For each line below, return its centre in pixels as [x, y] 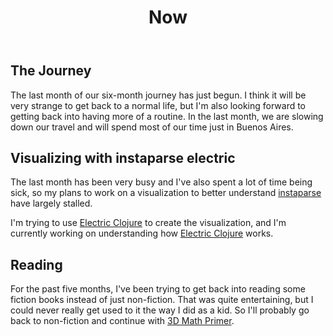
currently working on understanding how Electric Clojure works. [142, 233]
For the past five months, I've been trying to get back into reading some [158, 289]
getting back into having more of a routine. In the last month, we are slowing [167, 116]
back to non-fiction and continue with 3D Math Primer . [122, 321]
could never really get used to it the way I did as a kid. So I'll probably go [160, 310]
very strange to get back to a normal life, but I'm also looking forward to [158, 105]
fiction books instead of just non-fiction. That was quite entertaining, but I [162, 300]
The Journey [51, 71]
